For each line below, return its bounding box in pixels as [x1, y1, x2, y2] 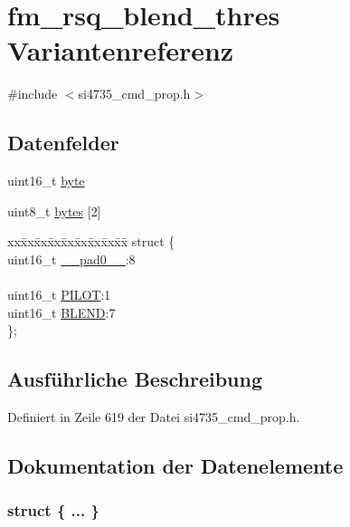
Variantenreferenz [7, 32, 234, 69]
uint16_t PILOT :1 [7, 285, 111, 304]
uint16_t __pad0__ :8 [7, 249, 136, 268]
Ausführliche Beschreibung [7, 365, 262, 393]
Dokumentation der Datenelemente [7, 452, 344, 480]
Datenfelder [7, 129, 119, 157]
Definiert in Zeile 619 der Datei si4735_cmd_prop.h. [7, 407, 300, 426]
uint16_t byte [7, 171, 85, 190]
